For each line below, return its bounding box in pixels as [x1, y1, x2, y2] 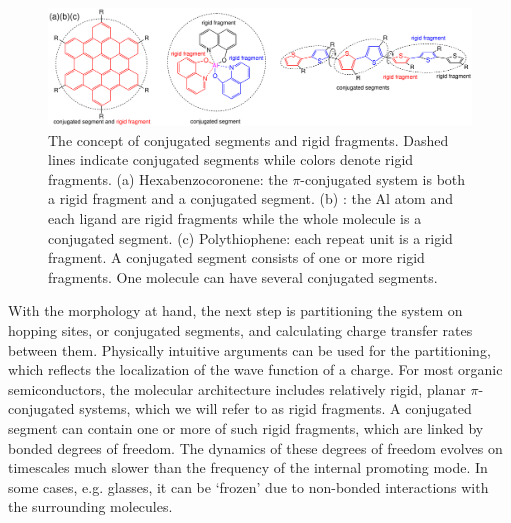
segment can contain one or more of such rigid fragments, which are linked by [8, 417, 484, 438]
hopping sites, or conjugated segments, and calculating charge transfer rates [8, 319, 473, 340]
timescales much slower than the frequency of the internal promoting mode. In [8, 457, 488, 478]
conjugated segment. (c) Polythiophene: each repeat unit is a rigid [48, 227, 453, 248]
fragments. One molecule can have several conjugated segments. [48, 266, 438, 287]
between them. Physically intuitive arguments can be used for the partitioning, [8, 339, 491, 360]
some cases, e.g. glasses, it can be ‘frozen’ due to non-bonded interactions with [8, 476, 489, 497]
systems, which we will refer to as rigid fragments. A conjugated [79, 398, 472, 419]
